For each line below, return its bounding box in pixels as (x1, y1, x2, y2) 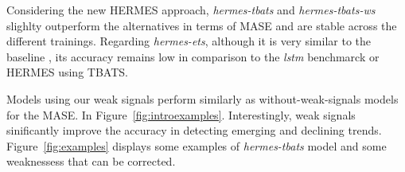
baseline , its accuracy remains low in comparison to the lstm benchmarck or (6, 48, 380, 64)
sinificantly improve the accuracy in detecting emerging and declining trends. (6, 122, 382, 139)
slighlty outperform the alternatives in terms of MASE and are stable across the (6, 17, 397, 33)
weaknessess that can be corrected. (6, 153, 176, 170)
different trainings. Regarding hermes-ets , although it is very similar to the (6, 33, 371, 49)
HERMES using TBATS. (6, 64, 128, 80)
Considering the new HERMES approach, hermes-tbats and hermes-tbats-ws (6, 2, 376, 18)
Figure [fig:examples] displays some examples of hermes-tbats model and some (6, 137, 387, 154)
